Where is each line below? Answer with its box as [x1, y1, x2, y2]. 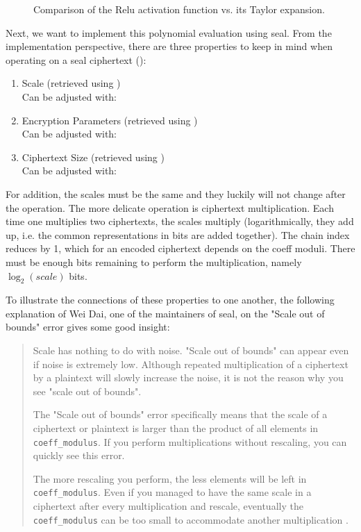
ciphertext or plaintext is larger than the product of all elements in [33, 421, 319, 435]
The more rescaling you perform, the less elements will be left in [33, 471, 307, 485]
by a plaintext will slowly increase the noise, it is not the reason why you [33, 370, 344, 385]
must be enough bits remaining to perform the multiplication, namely [6, 254, 302, 269]
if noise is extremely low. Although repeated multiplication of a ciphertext [33, 356, 349, 371]
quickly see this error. [33, 448, 125, 463]
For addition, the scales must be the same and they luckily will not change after [6, 186, 346, 201]
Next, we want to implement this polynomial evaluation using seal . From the [6, 25, 332, 40]
